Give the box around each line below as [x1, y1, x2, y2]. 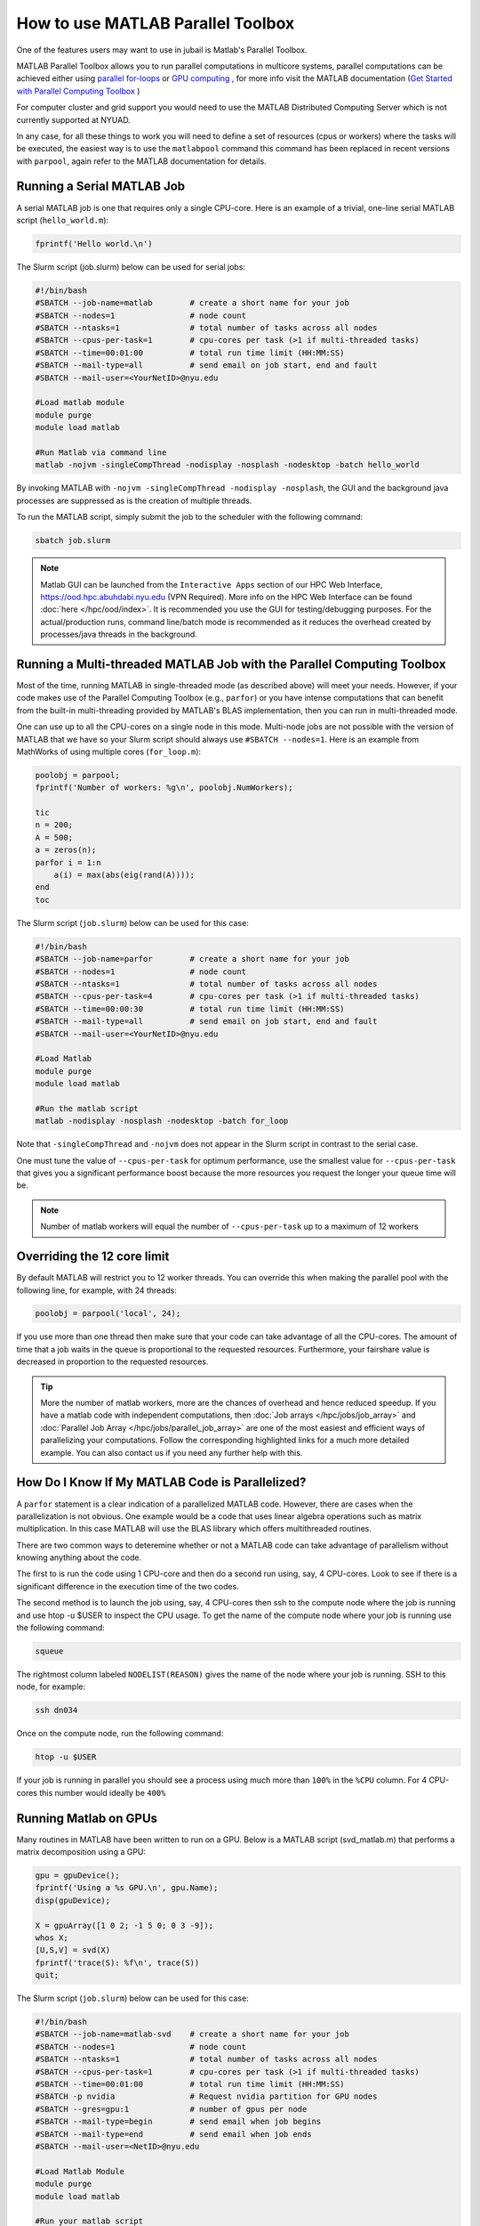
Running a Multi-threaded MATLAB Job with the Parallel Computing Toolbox [16, 656, 446, 671]
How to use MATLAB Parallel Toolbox [16, 13, 295, 33]
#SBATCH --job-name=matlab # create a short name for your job [35, 298, 350, 308]
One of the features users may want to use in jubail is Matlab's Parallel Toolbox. [16, 45, 308, 55]
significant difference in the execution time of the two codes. [16, 1580, 239, 1591]
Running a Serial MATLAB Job [16, 179, 186, 194]
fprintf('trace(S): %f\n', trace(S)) [35, 1957, 200, 1968]
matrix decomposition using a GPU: [16, 1847, 147, 1856]
